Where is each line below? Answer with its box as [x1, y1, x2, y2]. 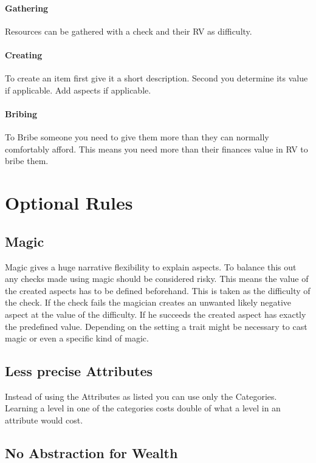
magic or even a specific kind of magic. [5, 332, 149, 345]
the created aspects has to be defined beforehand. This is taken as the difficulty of [5, 284, 311, 297]
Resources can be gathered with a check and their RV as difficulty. [5, 24, 252, 37]
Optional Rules [5, 190, 133, 215]
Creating [5, 48, 43, 61]
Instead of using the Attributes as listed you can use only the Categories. [5, 389, 277, 402]
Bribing [5, 107, 37, 120]
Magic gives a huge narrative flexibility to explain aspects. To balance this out [5, 260, 297, 273]
